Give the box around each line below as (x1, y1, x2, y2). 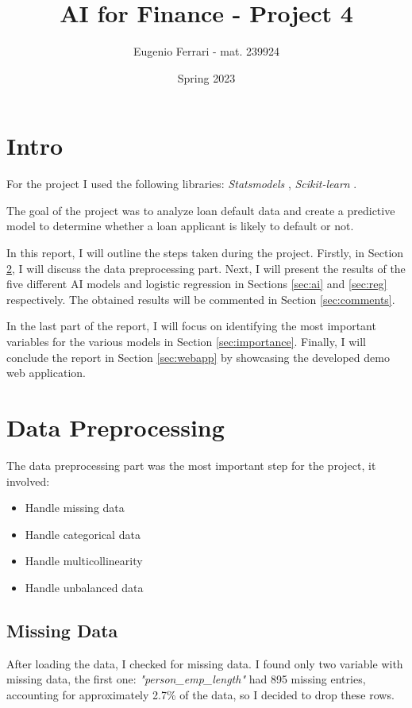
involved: (6, 472, 50, 489)
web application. (6, 364, 86, 381)
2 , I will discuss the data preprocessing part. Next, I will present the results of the (6, 260, 406, 276)
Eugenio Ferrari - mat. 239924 (133, 43, 280, 60)
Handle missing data (25, 499, 125, 516)
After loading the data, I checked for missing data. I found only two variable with (6, 655, 403, 671)
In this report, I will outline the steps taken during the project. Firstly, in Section (6, 244, 404, 261)
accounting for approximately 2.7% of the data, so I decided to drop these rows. (6, 686, 395, 702)
